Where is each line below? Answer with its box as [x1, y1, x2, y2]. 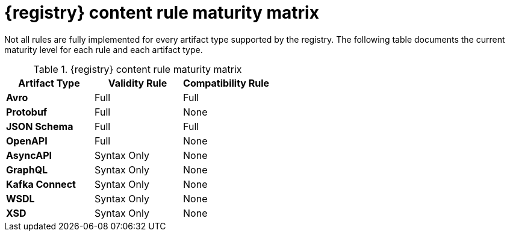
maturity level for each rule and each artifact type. [4, 44, 203, 55]
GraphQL [6, 163, 48, 176]
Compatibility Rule [183, 76, 270, 89]
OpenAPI [6, 134, 48, 147]
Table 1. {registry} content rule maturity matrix [33, 63, 242, 75]
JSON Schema [6, 120, 73, 132]
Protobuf [6, 105, 48, 118]
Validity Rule [108, 76, 167, 89]
